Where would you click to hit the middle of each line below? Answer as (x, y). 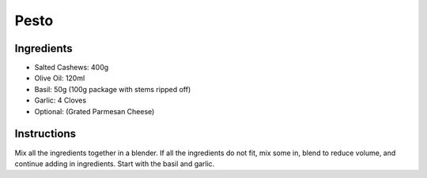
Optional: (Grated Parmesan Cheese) (94, 111)
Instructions (45, 134)
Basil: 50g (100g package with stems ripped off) (113, 89)
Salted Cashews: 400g (72, 68)
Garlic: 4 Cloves (60, 100)
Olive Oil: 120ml (60, 78)
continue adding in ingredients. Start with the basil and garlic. (115, 163)
